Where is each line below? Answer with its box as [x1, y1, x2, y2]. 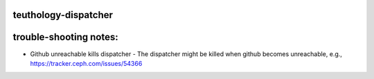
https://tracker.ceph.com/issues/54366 [30, 59, 143, 67]
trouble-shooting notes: [12, 31, 118, 43]
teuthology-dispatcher [12, 9, 114, 21]
